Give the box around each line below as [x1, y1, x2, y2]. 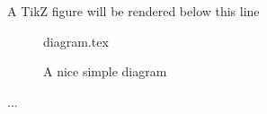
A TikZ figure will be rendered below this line [7, 2, 260, 20]
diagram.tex [43, 31, 109, 50]
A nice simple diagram [43, 62, 167, 81]
